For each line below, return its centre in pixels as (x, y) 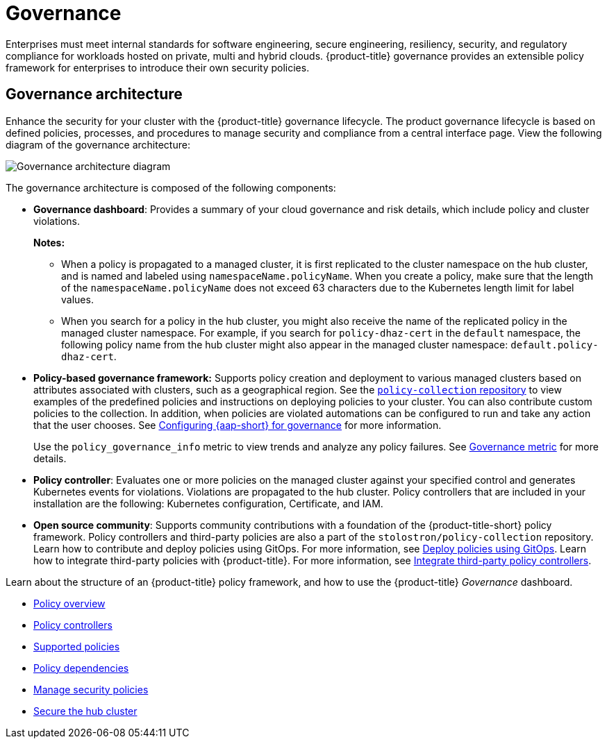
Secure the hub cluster (85, 711)
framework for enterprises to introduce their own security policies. (158, 67)
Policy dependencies (81, 668)
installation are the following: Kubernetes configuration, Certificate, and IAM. (208, 503)
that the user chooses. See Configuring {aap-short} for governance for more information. (238, 425)
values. (77, 299)
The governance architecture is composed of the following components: (171, 187)
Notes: (49, 242)
